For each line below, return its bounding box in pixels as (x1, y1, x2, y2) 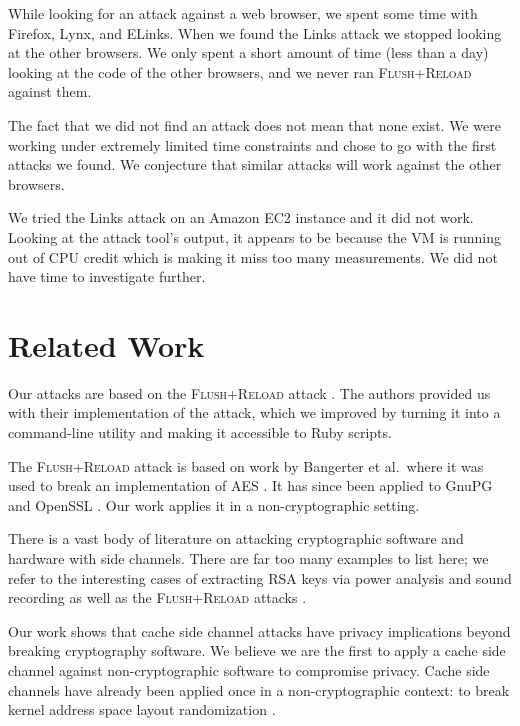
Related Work (8, 324, 205, 365)
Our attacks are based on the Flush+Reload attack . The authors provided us (8, 382, 491, 403)
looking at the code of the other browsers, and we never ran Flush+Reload (8, 61, 472, 82)
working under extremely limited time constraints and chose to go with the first (8, 134, 497, 155)
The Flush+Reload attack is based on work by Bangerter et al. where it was (8, 455, 484, 476)
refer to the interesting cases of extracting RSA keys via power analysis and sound (8, 567, 512, 588)
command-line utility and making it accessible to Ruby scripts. (8, 422, 392, 443)
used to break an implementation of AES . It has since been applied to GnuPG (8, 475, 493, 496)
